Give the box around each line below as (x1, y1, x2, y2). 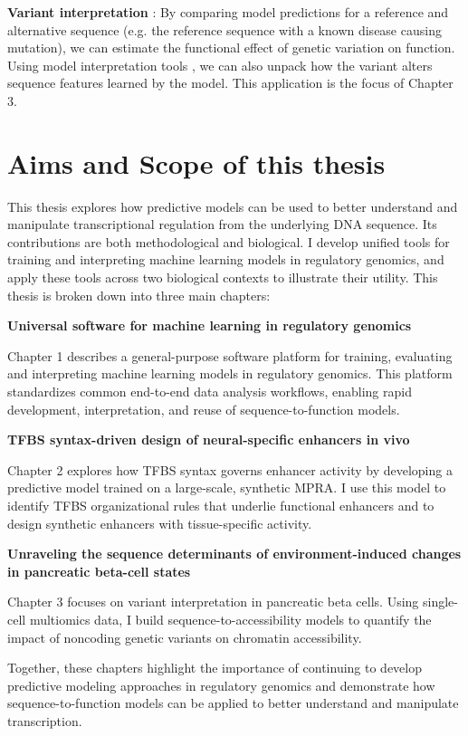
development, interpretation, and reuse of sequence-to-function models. (7, 399, 400, 418)
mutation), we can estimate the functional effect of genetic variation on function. (7, 38, 455, 57)
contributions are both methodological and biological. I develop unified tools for (7, 232, 450, 251)
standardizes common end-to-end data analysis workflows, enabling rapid (7, 382, 412, 401)
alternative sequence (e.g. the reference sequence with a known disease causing (7, 20, 442, 39)
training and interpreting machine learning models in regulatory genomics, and (7, 250, 444, 269)
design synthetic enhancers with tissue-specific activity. (7, 513, 312, 532)
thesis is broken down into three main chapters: (7, 285, 271, 304)
